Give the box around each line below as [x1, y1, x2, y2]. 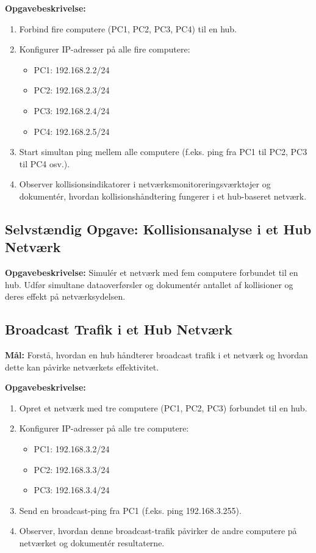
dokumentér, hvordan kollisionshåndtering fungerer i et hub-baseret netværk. [19, 189, 307, 202]
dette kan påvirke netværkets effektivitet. [5, 360, 159, 373]
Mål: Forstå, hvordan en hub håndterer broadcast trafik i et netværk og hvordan [5, 349, 308, 361]
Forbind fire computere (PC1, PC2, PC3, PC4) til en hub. [19, 22, 237, 35]
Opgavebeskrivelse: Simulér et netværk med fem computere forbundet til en [5, 266, 298, 279]
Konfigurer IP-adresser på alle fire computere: [19, 43, 190, 56]
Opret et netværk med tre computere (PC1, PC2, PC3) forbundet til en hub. [19, 401, 307, 414]
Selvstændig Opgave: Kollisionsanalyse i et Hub [5, 219, 312, 238]
